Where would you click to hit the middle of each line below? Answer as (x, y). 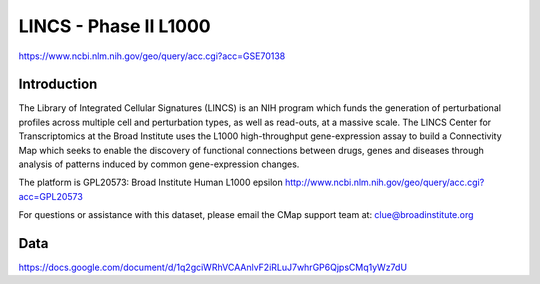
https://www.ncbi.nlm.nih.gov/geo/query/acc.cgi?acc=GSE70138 (152, 56)
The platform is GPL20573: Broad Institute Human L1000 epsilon (151, 182)
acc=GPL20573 (51, 196)
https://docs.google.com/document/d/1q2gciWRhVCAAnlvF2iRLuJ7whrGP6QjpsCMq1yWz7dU (213, 267)
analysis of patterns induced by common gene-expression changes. (159, 164)
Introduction (58, 84)
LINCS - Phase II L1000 (114, 26)
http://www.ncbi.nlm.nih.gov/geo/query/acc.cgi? (385, 182)
